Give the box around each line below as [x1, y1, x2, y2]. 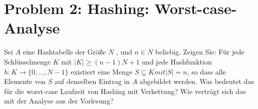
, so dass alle [187, 66, 226, 76]
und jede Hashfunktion [142, 56, 212, 66]
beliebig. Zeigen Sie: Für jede [155, 46, 244, 57]
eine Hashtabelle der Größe [23, 46, 106, 57]
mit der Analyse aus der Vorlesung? [4, 95, 114, 106]
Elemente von [4, 76, 46, 86]
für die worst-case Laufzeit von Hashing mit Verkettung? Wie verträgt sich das [4, 85, 246, 96]
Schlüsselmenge [4, 56, 51, 66]
